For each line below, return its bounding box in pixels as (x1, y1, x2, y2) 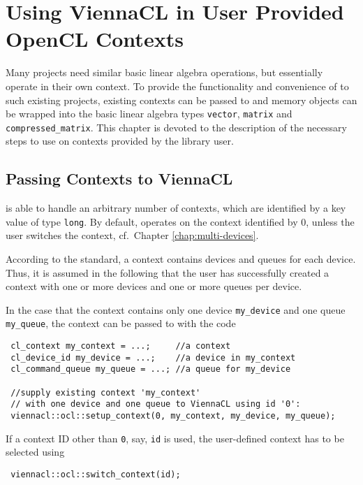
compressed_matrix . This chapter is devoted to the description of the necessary (6, 120, 347, 134)
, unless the (306, 214, 355, 229)
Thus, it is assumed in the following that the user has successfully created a (6, 265, 329, 280)
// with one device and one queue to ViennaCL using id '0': (10, 399, 301, 410)
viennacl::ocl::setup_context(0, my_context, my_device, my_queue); (10, 411, 336, 421)
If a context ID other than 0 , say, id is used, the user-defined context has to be (6, 430, 344, 445)
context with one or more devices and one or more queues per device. (6, 279, 302, 294)
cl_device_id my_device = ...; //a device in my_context (10, 352, 296, 363)
